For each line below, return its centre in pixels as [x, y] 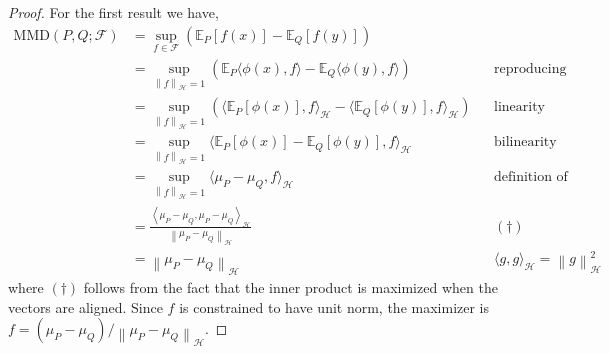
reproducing [530, 68]
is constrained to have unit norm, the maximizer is [334, 306]
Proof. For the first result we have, [113, 12]
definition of [531, 177]
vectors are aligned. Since [85, 306]
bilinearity [525, 142]
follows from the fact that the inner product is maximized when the [290, 287]
